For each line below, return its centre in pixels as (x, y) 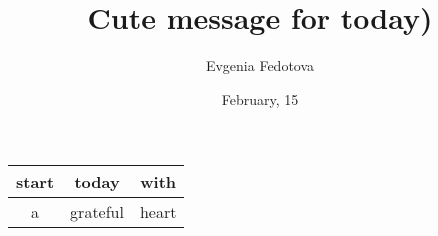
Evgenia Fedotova (260, 65)
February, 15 (260, 98)
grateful (97, 212)
